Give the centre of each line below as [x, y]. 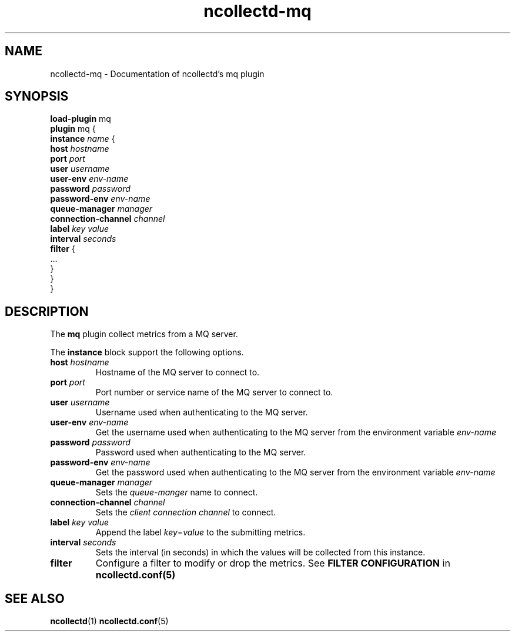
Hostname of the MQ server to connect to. [178, 372]
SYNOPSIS [37, 96]
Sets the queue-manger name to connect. [177, 492]
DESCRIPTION [47, 311]
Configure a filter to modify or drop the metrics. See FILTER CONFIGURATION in [273, 563]
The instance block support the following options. [147, 352]
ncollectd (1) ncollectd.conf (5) [109, 621]
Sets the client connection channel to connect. [186, 512]
